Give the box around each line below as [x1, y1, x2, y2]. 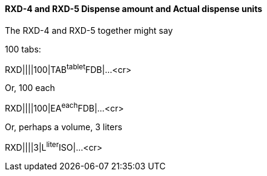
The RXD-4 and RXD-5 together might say [5, 25, 173, 36]
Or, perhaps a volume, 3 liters [5, 121, 122, 132]
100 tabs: [5, 43, 41, 54]
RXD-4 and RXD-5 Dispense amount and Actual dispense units [5, 4, 263, 14]
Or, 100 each [5, 83, 55, 93]
